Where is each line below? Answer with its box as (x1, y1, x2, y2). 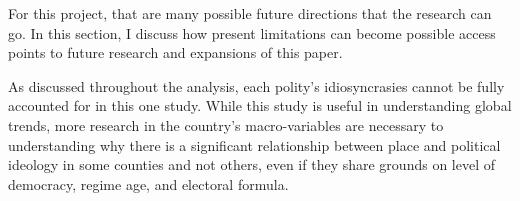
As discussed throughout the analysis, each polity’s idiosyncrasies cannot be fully (8, 75, 505, 96)
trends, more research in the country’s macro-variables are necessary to (8, 114, 444, 135)
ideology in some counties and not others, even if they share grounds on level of (8, 154, 495, 175)
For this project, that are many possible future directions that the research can (8, 3, 492, 23)
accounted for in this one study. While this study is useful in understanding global (8, 95, 512, 116)
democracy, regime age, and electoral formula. (8, 173, 289, 194)
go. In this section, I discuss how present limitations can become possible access (8, 22, 496, 43)
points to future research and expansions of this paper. (8, 42, 343, 63)
